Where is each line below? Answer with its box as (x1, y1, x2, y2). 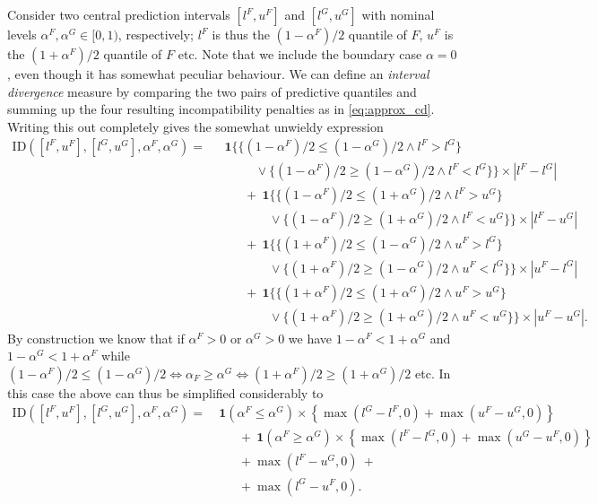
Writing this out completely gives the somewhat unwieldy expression (7, 117, 384, 135)
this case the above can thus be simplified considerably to (7, 383, 324, 402)
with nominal (361, 5, 435, 23)
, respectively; (117, 25, 194, 43)
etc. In (415, 363, 451, 382)
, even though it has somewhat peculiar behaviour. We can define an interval (7, 65, 429, 83)
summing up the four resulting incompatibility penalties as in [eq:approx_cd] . (7, 100, 435, 118)
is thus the (212, 25, 270, 43)
